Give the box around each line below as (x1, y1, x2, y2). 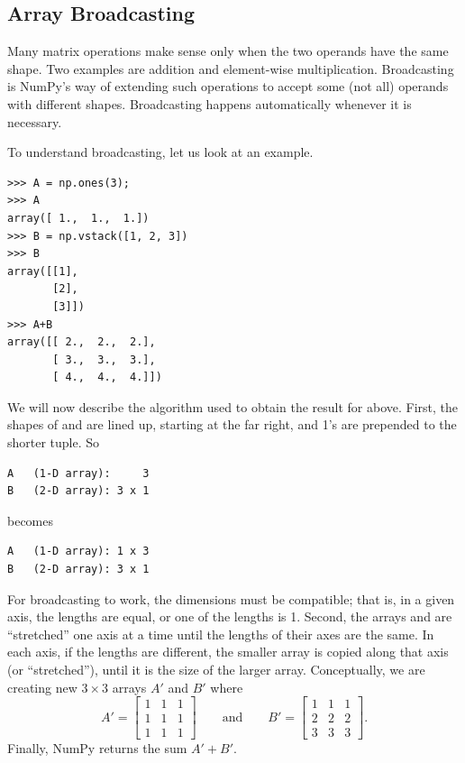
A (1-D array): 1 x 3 (7, 545, 150, 558)
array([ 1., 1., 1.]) (7, 211, 150, 225)
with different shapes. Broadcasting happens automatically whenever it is (7, 94, 412, 113)
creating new (7, 677, 77, 696)
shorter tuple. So (7, 433, 100, 452)
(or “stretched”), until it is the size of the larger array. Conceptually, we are (7, 660, 425, 679)
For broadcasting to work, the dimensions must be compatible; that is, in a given (7, 589, 455, 608)
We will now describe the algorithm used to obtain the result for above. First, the (7, 397, 459, 416)
